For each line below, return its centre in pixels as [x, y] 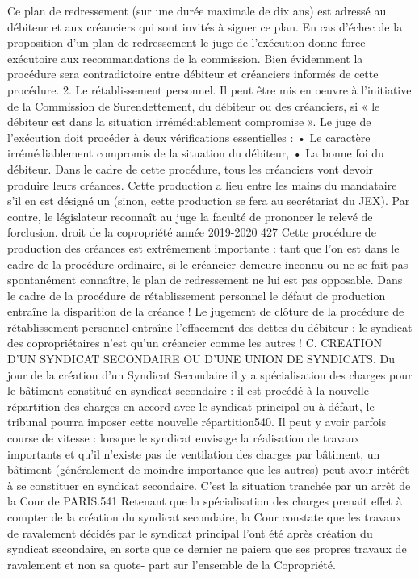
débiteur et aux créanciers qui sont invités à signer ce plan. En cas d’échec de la [205, 26]
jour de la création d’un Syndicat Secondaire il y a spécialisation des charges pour [210, 374]
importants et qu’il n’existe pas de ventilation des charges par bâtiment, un [194, 453]
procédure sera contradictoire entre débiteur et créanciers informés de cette [193, 74]
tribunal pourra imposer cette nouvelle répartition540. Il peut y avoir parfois [197, 422]
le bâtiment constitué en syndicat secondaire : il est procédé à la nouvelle [188, 390]
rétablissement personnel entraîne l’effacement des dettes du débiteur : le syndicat [210, 327]
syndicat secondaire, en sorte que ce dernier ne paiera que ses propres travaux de [207, 549]
